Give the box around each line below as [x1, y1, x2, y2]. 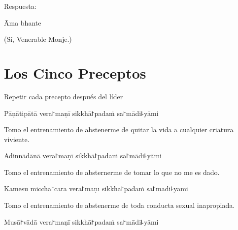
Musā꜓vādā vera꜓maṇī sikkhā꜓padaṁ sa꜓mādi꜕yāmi [4, 216, 159, 227]
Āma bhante [4, 17, 41, 28]
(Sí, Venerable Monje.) [4, 34, 72, 44]
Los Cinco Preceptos [4, 62, 146, 83]
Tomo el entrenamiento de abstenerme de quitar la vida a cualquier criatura [4, 124, 234, 135]
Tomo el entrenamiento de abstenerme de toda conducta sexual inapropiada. [4, 200, 235, 210]
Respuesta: [4, 1, 36, 11]
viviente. [4, 134, 30, 144]
